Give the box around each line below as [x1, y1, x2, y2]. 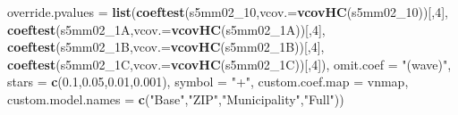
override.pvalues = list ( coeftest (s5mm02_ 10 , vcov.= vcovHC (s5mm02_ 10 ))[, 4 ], [7, 3, 448, 21]
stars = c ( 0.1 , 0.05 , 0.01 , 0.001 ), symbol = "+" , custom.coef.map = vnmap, [7, 72, 409, 91]
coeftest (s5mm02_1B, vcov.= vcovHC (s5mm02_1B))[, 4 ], [7, 37, 325, 56]
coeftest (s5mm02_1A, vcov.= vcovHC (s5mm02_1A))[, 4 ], [7, 20, 326, 38]
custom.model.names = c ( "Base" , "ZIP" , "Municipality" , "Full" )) [7, 89, 344, 108]
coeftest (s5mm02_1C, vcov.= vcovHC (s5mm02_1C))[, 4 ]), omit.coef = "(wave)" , [7, 54, 452, 73]
